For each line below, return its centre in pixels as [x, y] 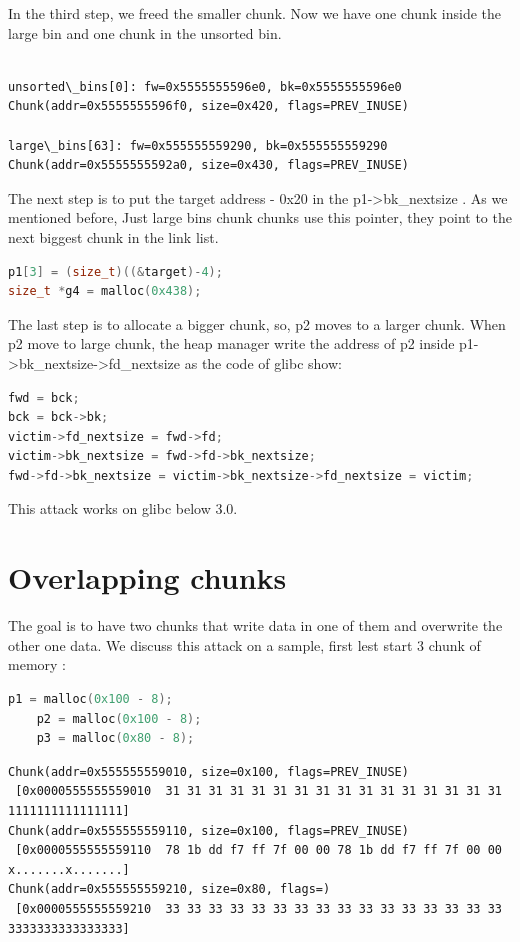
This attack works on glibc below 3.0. [123, 508]
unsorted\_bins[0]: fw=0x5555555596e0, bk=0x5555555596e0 [205, 86]
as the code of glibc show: [263, 362]
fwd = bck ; [44, 397]
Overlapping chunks [147, 577]
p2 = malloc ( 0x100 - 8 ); [119, 718]
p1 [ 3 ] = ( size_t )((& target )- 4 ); [115, 271]
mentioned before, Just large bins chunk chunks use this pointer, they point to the [260, 217]
